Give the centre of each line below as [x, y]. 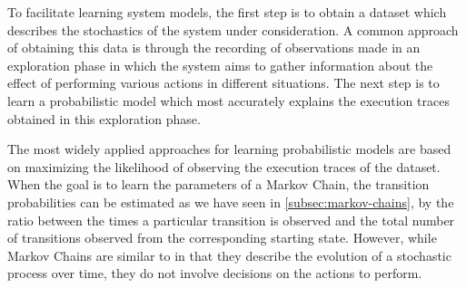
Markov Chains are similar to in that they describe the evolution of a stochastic [229, 255]
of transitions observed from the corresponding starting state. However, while [222, 238]
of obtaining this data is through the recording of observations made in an [214, 48]
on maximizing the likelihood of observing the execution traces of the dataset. [224, 166]
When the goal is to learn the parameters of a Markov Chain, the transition [218, 184]
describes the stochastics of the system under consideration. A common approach [233, 29]
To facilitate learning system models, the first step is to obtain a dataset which [227, 12]
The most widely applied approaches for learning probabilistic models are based [229, 149]
